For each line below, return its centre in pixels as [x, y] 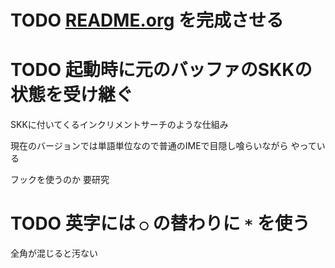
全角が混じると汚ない [54, 253]
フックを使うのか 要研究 [60, 180]
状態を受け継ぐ [72, 95]
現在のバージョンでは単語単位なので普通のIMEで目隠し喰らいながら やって [163, 146]
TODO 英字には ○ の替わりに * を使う [160, 223]
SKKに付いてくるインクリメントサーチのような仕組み [119, 125]
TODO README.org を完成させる [147, 20]
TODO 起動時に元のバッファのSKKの [161, 70]
